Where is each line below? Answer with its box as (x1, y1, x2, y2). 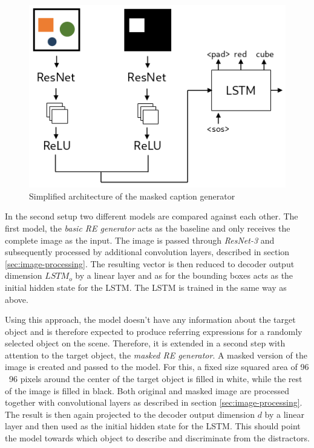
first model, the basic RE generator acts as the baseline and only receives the (5, 221, 290, 234)
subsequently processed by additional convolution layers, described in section (5, 245, 290, 258)
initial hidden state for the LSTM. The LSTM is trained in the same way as (5, 281, 287, 293)
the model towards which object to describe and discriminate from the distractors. (5, 432, 310, 444)
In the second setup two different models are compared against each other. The (5, 210, 298, 222)
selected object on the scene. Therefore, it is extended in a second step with (5, 337, 286, 349)
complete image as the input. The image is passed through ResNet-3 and (5, 233, 275, 246)
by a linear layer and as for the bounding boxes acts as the (75, 269, 293, 282)
